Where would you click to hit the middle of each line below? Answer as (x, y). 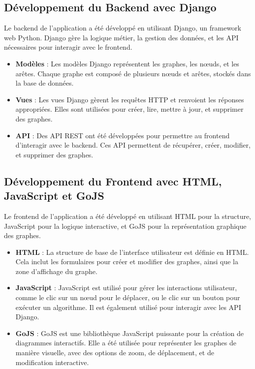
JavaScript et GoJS (54, 196)
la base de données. (45, 83)
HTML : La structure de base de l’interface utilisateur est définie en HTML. (132, 252)
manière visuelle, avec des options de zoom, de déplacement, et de (115, 353)
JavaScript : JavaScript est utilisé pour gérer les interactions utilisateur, (126, 288)
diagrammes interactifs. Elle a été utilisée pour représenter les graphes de (126, 343)
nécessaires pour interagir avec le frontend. (68, 47)
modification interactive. (52, 362)
